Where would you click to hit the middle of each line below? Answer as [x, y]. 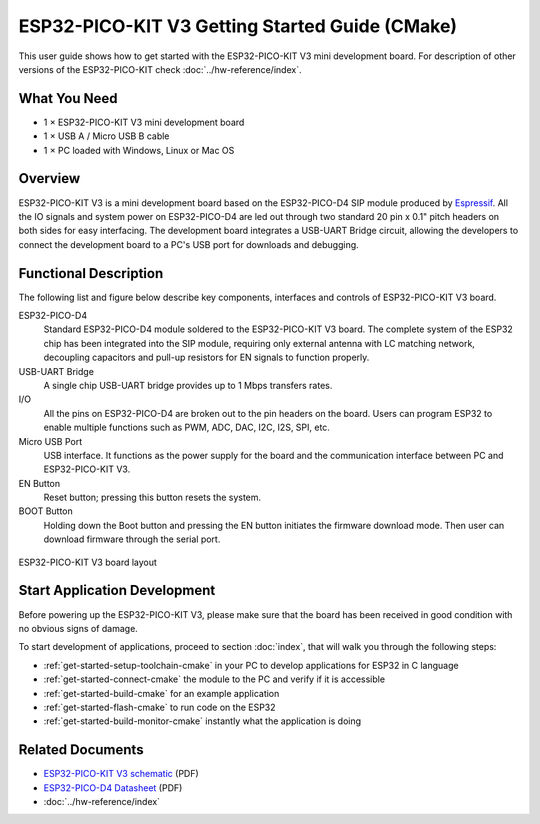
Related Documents [81, 750]
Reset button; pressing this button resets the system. [152, 497]
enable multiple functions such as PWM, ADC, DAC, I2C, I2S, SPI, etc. [186, 427]
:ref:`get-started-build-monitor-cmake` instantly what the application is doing [202, 721]
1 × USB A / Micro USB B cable [106, 136]
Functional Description [91, 273]
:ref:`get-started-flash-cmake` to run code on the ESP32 [159, 707]
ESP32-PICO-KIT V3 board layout [87, 562]
